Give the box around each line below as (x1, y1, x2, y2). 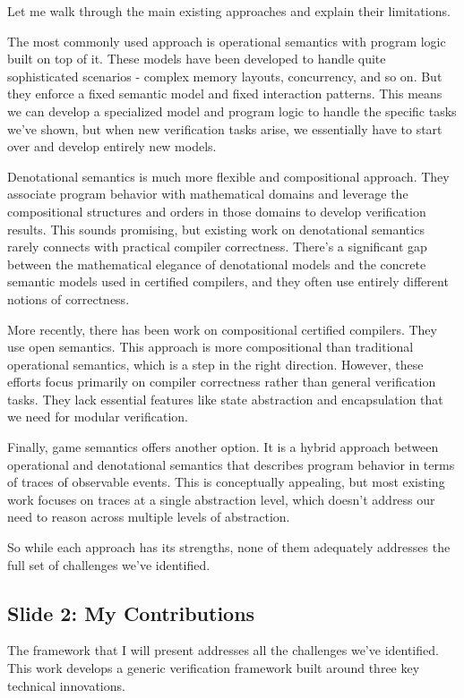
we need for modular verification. (7, 407, 188, 426)
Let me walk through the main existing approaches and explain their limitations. (7, 2, 451, 20)
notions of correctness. (7, 289, 130, 308)
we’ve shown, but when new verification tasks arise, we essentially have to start (7, 119, 443, 138)
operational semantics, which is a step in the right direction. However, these (7, 354, 424, 373)
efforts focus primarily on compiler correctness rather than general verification (7, 372, 436, 391)
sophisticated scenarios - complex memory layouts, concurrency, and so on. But (7, 66, 443, 85)
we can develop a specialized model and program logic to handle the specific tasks (7, 101, 457, 120)
